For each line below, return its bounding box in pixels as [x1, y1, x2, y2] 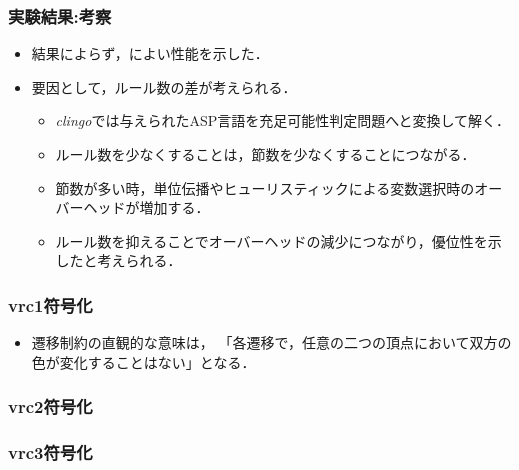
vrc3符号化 [8, 440, 93, 465]
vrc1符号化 [8, 292, 93, 317]
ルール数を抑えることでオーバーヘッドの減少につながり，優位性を [55, 230, 488, 251]
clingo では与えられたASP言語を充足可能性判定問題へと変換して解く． [55, 110, 511, 131]
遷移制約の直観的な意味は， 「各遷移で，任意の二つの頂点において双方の [31, 332, 512, 353]
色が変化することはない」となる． [31, 351, 256, 372]
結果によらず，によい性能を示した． [31, 43, 269, 64]
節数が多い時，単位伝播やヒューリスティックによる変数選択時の [55, 177, 475, 198]
